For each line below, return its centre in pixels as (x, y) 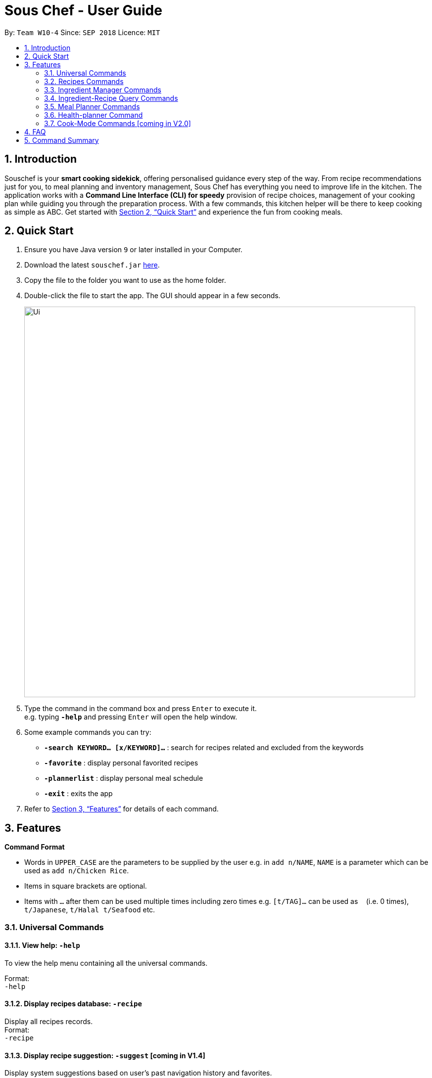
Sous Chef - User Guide (83, 10)
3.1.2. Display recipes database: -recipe (73, 1004)
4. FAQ (35, 132)
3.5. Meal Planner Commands (92, 106)
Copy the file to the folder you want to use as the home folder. (125, 280)
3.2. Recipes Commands (84, 81)
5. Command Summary (62, 140)
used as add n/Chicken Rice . (77, 871)
